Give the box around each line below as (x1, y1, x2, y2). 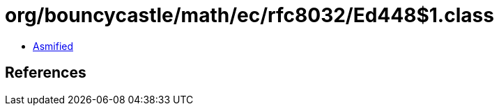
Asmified (33, 40, 74, 52)
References (5, 64, 86, 82)
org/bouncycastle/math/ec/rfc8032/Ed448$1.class (5, 3, 494, 27)
